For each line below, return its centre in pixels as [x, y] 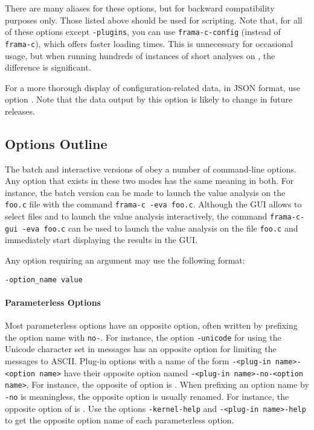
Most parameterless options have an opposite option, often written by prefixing [151, 325]
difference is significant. [48, 67]
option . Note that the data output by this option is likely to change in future [149, 99]
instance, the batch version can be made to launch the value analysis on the [145, 192]
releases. [20, 111]
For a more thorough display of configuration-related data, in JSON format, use [152, 87]
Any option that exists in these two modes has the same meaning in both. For [149, 181]
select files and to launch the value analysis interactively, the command [136, 216]
